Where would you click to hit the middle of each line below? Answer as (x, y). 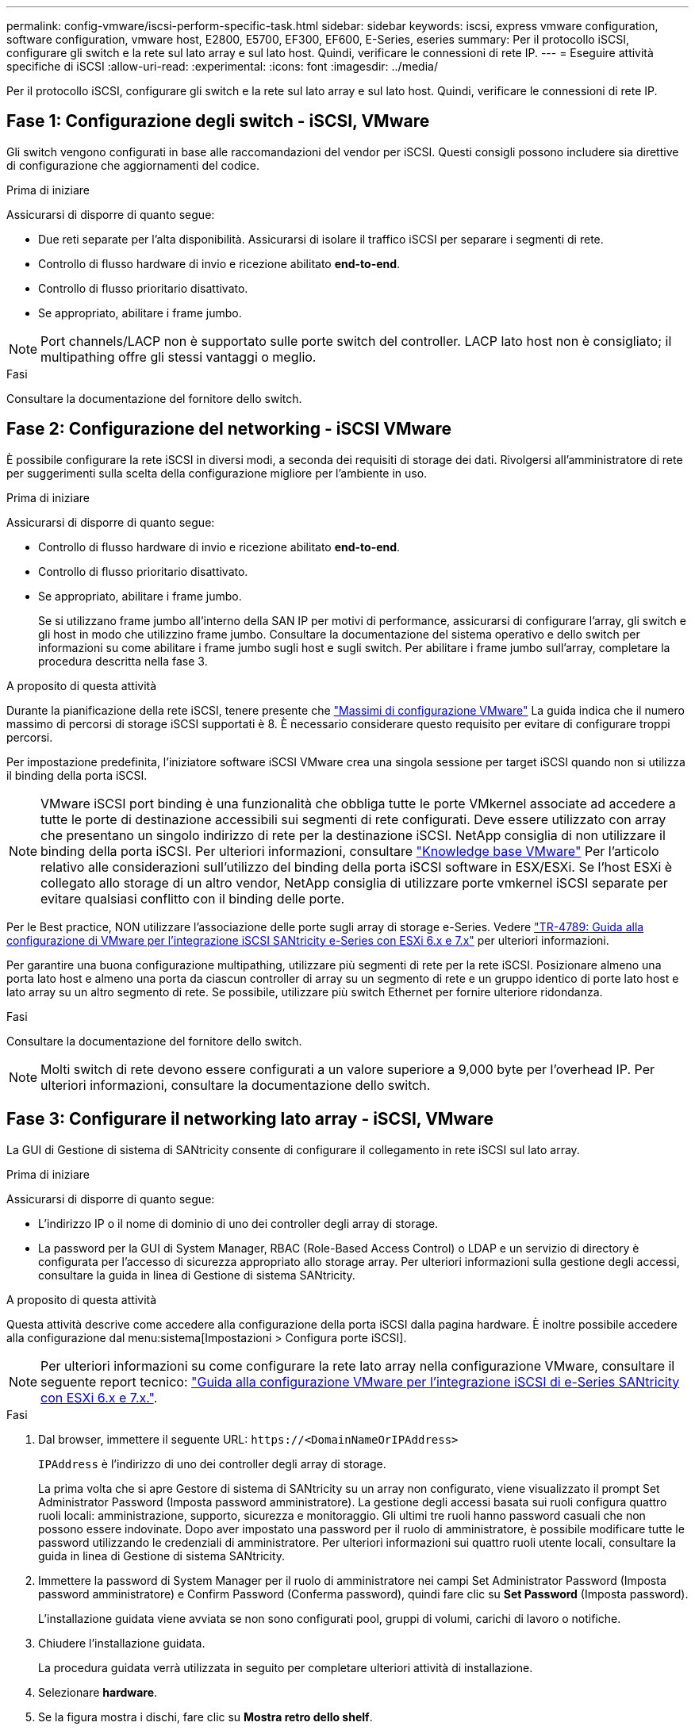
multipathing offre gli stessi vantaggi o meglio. (179, 357)
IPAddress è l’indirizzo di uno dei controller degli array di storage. (212, 1463)
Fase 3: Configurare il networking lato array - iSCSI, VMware (250, 1119)
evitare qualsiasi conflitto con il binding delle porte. (193, 898)
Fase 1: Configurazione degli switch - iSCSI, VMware (218, 121)
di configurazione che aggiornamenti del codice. (133, 165)
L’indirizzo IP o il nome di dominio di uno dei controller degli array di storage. (238, 1223)
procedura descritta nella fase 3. (123, 661)
